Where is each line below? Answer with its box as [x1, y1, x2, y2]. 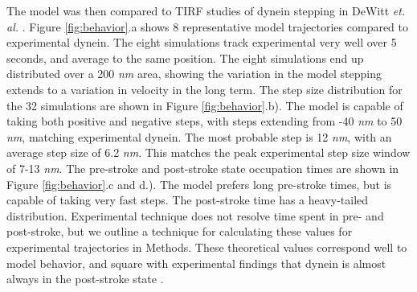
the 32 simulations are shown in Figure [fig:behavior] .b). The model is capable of [6, 97, 403, 113]
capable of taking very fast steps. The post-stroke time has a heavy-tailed [6, 191, 369, 208]
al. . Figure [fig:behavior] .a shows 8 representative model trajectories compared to [6, 18, 409, 35]
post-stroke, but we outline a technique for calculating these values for [6, 223, 353, 240]
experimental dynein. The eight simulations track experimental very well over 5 [6, 34, 397, 51]
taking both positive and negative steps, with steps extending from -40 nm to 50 [6, 113, 403, 130]
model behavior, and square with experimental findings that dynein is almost [6, 254, 386, 271]
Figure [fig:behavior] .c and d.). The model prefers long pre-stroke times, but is [6, 175, 392, 192]
